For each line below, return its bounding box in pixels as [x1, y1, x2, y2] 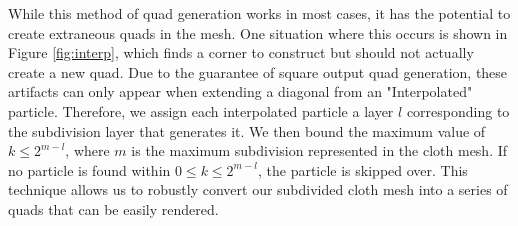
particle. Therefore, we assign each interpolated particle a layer [8, 100, 394, 121]
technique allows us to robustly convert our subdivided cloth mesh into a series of [8, 179, 508, 200]
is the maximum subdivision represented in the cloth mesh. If [131, 140, 508, 161]
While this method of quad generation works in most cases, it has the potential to [8, 3, 511, 23]
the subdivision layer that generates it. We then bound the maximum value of [8, 120, 486, 141]
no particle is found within [8, 159, 171, 180]
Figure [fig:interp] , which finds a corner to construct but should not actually [8, 42, 474, 63]
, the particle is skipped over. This [257, 159, 468, 180]
